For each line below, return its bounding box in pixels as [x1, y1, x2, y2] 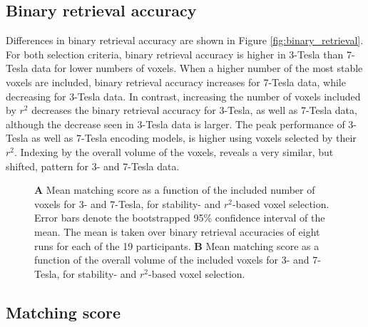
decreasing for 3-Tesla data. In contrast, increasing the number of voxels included [6, 88, 361, 103]
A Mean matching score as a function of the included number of [34, 182, 315, 197]
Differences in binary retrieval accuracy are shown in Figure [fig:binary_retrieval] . [6, 33, 364, 48]
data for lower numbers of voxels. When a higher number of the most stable [31, 61, 363, 76]
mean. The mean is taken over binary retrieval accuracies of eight [34, 224, 320, 239]
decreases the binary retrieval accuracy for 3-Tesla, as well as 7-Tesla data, [31, 103, 357, 118]
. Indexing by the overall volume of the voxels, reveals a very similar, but [14, 144, 334, 159]
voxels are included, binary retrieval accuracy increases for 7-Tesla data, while [6, 74, 346, 89]
